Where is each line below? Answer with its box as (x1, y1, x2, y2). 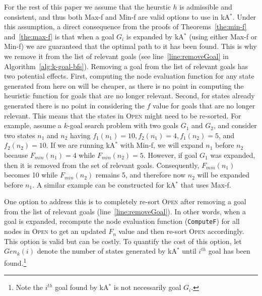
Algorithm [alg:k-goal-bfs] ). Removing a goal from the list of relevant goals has (4, 61, 248, 71)
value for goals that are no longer (152, 100, 255, 110)
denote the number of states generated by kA (37, 246, 177, 256)
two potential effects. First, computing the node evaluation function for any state (4, 71, 254, 81)
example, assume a (4, 120, 62, 131)
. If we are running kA (46, 140, 115, 150)
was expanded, (210, 149, 255, 160)
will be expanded (197, 169, 249, 180)
